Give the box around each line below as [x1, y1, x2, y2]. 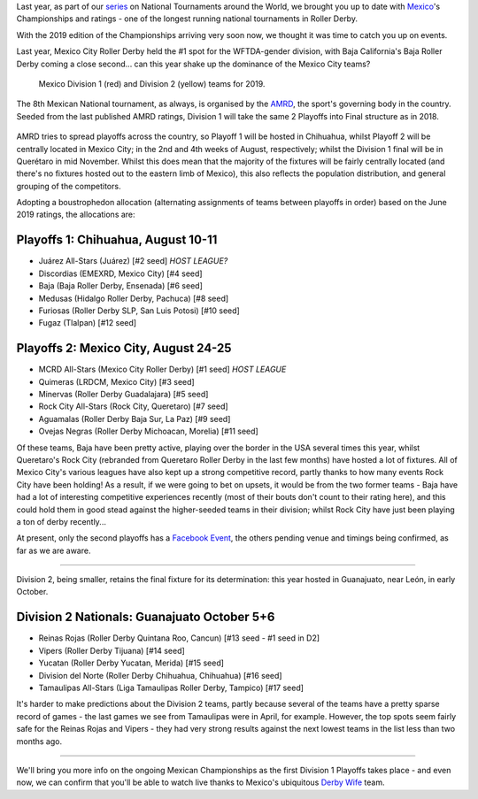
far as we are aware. [16, 545, 91, 556]
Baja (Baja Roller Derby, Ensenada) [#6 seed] [38, 280, 203, 291]
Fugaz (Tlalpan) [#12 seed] [38, 318, 137, 328]
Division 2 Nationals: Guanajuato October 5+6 [16, 610, 275, 625]
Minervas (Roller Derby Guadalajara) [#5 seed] [38, 389, 209, 400]
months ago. [16, 735, 62, 747]
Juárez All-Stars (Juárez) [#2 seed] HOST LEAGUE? [38, 256, 228, 266]
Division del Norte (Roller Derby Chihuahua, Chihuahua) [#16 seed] [38, 670, 282, 680]
